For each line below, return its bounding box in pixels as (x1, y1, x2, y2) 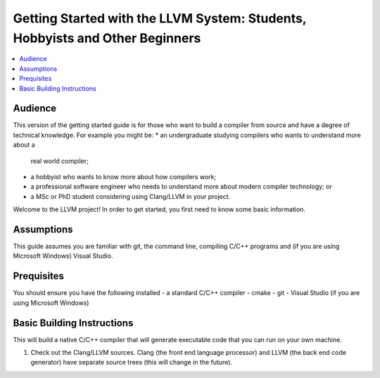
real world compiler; (30, 157, 89, 165)
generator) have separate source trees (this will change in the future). (30, 358, 232, 367)
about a (13, 141, 35, 149)
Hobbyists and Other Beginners (13, 30, 201, 46)
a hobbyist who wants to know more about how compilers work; (30, 172, 217, 181)
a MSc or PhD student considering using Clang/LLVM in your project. (30, 192, 231, 200)
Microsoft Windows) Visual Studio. (13, 252, 113, 260)
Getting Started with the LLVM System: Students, (13, 11, 307, 26)
